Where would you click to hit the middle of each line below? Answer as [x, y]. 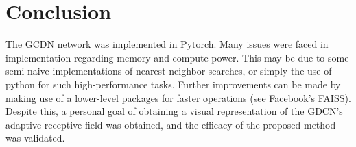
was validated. [35, 138]
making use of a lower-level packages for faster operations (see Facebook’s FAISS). [178, 97]
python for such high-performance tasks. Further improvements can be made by [173, 84]
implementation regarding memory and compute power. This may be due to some [177, 57]
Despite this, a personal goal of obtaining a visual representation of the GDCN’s [174, 111]
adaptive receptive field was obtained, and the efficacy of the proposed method [171, 124]
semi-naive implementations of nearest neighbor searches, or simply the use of [169, 71]
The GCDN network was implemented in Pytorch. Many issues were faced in [167, 44]
